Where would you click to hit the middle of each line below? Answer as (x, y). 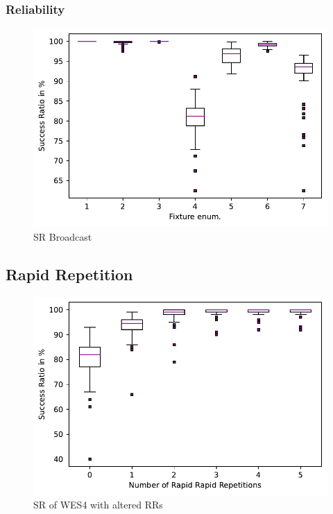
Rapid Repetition (69, 274)
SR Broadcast (63, 236)
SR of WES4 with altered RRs (98, 505)
